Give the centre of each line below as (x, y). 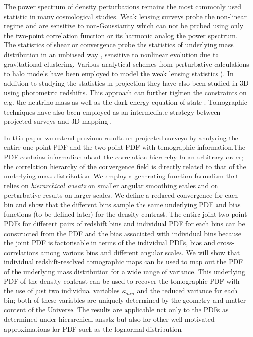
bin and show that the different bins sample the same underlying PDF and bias (122, 204)
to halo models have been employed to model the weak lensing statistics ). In (119, 73)
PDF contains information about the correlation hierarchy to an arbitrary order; (124, 156)
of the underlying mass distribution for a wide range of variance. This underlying (125, 271)
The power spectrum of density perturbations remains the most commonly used (123, 6)
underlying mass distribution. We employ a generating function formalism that (121, 176)
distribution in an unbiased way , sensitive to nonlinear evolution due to (111, 54)
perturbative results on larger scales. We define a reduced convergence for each (121, 195)
